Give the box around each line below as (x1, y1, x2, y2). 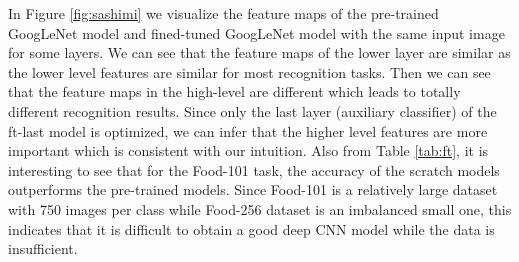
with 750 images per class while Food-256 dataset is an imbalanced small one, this (8, 198, 512, 219)
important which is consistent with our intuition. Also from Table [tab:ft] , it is (8, 140, 489, 161)
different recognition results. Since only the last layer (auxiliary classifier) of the (8, 100, 497, 121)
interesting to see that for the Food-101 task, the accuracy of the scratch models (8, 159, 500, 180)
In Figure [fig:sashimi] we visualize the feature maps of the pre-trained (8, 3, 439, 23)
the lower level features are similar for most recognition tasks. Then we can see (8, 61, 491, 82)
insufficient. (8, 238, 78, 259)
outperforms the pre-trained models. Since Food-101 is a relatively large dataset (8, 179, 498, 200)
